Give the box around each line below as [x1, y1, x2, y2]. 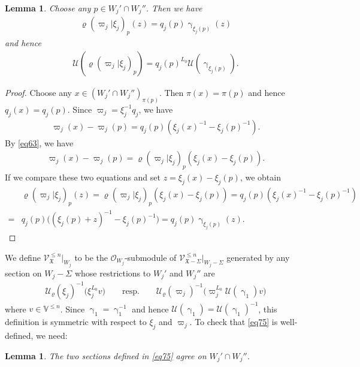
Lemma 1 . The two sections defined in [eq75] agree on [5, 349, 207, 362]
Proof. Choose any [5, 86, 72, 98]
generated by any [226, 251, 290, 263]
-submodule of [124, 251, 177, 263]
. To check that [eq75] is [189, 315, 278, 328]
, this [258, 302, 277, 315]
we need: [36, 329, 68, 342]
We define [5, 251, 41, 263]
